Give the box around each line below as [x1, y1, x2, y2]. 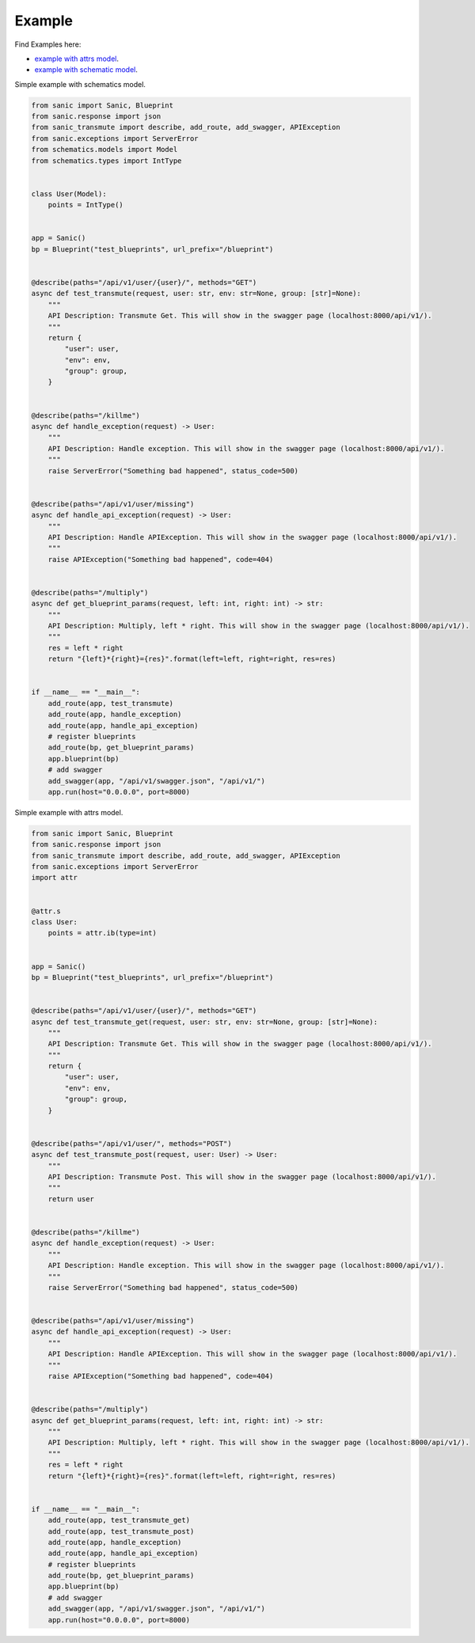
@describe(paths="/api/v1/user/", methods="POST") [31, 1139, 233, 1148]
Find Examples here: [14, 40, 82, 49]
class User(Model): [31, 189, 107, 198]
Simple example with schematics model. [14, 79, 146, 89]
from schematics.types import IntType [31, 156, 182, 165]
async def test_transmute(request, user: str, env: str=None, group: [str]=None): [31, 289, 362, 298]
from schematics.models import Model [31, 145, 178, 154]
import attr [31, 873, 78, 882]
